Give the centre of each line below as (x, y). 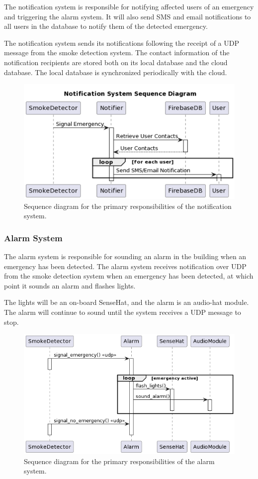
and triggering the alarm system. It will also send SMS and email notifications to (128, 16)
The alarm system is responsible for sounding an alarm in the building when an (125, 256)
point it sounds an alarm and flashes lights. (70, 285)
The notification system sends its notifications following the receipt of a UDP (122, 43)
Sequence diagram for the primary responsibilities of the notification (128, 206)
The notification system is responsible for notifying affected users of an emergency (129, 6)
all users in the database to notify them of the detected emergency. (106, 26)
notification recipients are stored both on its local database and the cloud (116, 62)
